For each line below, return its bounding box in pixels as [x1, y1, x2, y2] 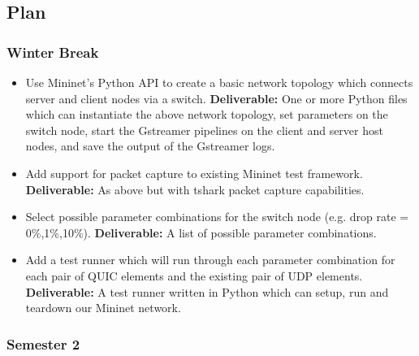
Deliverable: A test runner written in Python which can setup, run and [25, 283, 389, 300]
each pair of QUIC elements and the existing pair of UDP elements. [25, 267, 363, 284]
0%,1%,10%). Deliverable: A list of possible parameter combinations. [25, 224, 377, 241]
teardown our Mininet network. [25, 299, 181, 316]
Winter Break [6, 41, 99, 62]
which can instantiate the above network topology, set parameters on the [25, 106, 388, 123]
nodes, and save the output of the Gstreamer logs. [25, 137, 275, 154]
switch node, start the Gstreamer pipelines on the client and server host [25, 121, 383, 138]
